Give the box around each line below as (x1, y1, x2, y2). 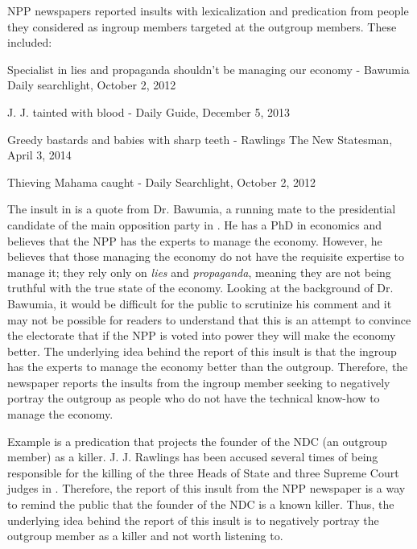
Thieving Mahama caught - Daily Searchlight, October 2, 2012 (7, 173, 316, 190)
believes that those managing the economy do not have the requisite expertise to (7, 248, 405, 265)
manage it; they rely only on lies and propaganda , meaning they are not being (7, 263, 391, 280)
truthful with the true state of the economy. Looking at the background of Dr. (7, 279, 394, 296)
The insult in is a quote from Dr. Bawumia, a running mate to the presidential (7, 200, 396, 217)
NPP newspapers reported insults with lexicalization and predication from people (7, 2, 409, 19)
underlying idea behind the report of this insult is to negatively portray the (7, 511, 379, 528)
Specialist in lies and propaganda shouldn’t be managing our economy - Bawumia (7, 60, 410, 77)
